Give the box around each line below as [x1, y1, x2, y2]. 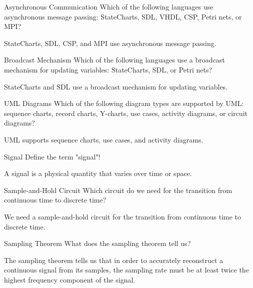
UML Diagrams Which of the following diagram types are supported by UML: [4, 98, 244, 108]
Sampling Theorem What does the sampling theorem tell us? [4, 238, 191, 248]
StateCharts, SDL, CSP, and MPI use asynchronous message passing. [4, 37, 216, 48]
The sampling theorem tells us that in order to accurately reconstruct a [4, 254, 223, 265]
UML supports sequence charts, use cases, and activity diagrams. [4, 134, 203, 144]
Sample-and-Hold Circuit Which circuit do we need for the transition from [4, 184, 232, 195]
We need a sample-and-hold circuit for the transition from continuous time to [4, 211, 241, 221]
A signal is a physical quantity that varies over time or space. [4, 168, 192, 178]
